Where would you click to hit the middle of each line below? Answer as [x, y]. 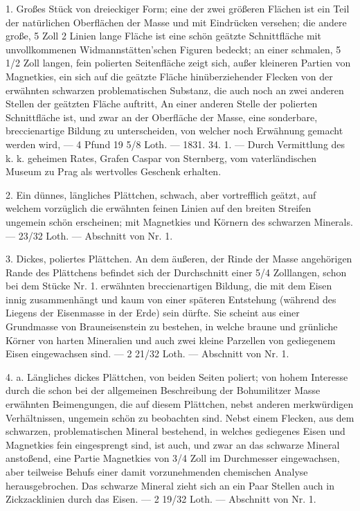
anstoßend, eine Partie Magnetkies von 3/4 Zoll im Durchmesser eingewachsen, [173, 458]
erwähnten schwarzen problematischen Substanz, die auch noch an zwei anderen [175, 90]
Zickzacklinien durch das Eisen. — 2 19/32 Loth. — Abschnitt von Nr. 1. [161, 499]
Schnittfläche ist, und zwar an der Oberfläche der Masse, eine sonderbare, [162, 117]
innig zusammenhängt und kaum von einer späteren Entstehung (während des [171, 299]
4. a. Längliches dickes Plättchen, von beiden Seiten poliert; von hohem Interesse [177, 376]
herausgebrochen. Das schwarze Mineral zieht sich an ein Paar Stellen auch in [170, 485]
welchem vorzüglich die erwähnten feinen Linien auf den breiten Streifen [159, 208]
